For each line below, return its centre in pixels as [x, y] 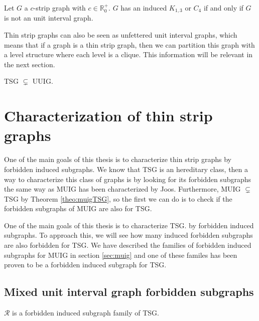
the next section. [30, 64]
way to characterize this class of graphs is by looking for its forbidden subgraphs [128, 179]
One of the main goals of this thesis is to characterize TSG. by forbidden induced [129, 225]
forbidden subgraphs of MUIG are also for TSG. [78, 208]
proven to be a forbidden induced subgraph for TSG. [85, 265]
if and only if [223, 8]
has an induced [144, 8]
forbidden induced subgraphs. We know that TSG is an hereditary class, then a [126, 169]
